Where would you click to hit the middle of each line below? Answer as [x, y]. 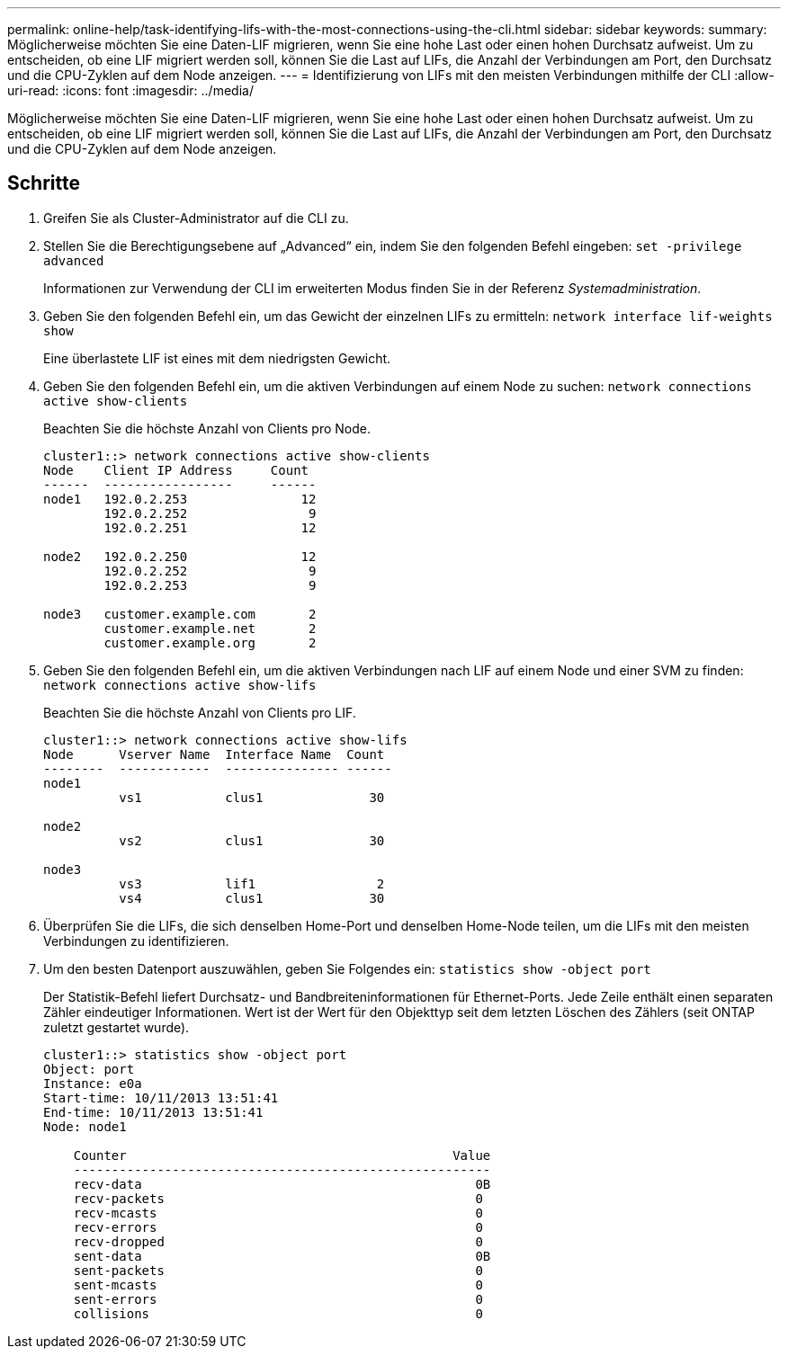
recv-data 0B [282, 1184]
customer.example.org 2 [210, 642]
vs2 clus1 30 [252, 840]
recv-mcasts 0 [278, 1213]
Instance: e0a [93, 1083]
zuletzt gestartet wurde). [116, 1027]
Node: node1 [85, 1126]
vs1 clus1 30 [252, 797]
